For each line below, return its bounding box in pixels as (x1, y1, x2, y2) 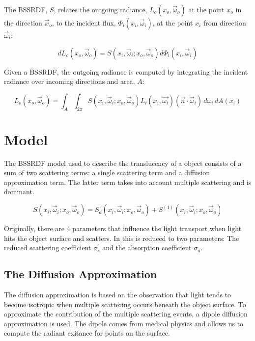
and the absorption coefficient (102, 242, 192, 253)
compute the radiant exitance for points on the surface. (4, 328, 170, 338)
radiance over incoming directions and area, (4, 76, 135, 86)
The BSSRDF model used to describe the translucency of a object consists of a (4, 157, 242, 168)
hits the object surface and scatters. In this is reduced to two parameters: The (4, 233, 239, 243)
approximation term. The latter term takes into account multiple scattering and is (4, 177, 252, 187)
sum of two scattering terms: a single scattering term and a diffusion (4, 167, 210, 178)
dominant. (4, 186, 34, 197)
